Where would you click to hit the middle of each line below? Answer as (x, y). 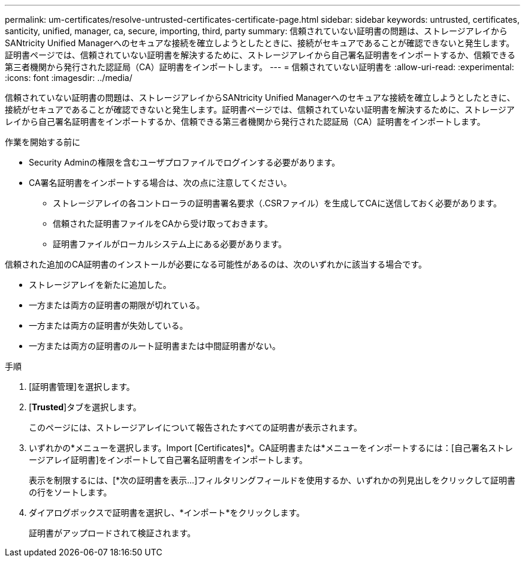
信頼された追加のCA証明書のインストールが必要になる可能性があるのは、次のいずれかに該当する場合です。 (216, 264)
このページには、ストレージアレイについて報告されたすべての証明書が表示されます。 (196, 427)
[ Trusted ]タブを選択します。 (85, 407)
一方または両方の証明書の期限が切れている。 (117, 305)
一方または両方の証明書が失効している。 (108, 325)
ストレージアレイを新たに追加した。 (100, 285)
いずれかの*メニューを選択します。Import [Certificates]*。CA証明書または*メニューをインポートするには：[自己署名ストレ (271, 448)
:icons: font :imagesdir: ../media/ (69, 78)
